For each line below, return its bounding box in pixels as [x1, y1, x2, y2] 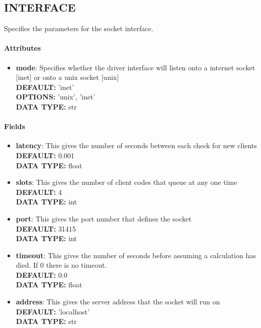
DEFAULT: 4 [16, 186, 62, 197]
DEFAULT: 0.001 [16, 150, 74, 160]
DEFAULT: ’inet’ [16, 81, 74, 92]
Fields [4, 121, 25, 132]
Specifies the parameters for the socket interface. [4, 23, 153, 34]
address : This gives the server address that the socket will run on [16, 296, 220, 307]
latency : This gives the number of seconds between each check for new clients [16, 140, 257, 151]
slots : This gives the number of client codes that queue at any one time [16, 177, 237, 187]
